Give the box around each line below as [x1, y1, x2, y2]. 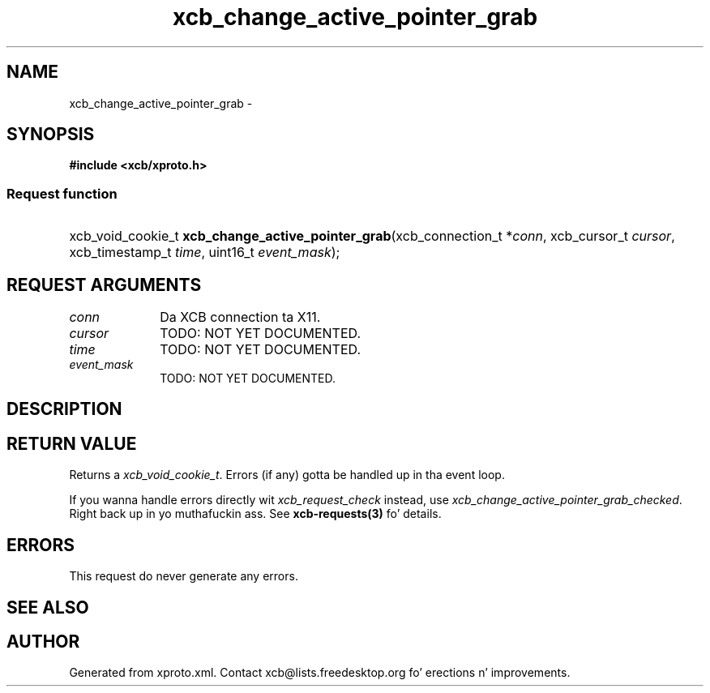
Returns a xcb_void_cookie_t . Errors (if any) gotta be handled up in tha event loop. [69, 468, 505, 482]
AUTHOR [6, 631, 80, 652]
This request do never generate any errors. [69, 569, 298, 584]
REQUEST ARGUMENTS [6, 274, 202, 295]
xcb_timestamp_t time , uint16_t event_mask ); [69, 244, 340, 261]
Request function [6, 185, 118, 202]
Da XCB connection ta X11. [160, 309, 321, 326]
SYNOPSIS [6, 124, 95, 145]
